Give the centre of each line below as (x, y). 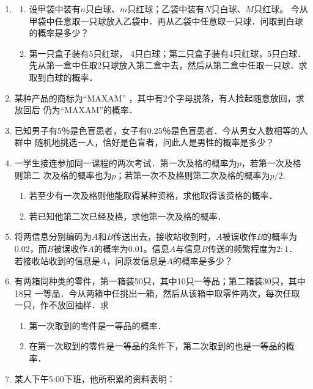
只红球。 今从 (281, 9)
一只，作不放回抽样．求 (61, 305)
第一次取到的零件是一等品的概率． (98, 325)
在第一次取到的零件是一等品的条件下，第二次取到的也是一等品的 (157, 346)
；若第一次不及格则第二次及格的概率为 (193, 175)
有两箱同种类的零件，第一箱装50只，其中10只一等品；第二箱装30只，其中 (160, 281)
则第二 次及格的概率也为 (63, 175)
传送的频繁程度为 (242, 248)
